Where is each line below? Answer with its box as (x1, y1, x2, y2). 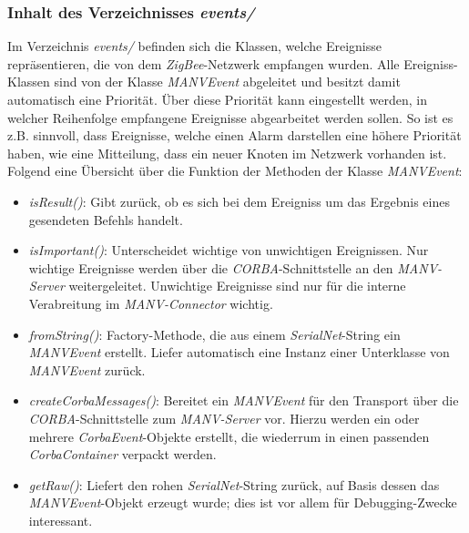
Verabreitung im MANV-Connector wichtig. (28, 293, 273, 313)
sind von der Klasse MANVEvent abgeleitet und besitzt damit (54, 72, 401, 91)
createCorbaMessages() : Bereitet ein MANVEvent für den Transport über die (28, 391, 459, 410)
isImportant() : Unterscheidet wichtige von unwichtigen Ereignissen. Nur (28, 241, 429, 260)
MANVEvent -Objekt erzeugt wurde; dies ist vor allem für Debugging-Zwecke (28, 493, 457, 512)
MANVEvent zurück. (28, 360, 146, 379)
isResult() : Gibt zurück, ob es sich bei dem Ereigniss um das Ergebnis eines (28, 191, 450, 210)
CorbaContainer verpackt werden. (28, 445, 217, 464)
